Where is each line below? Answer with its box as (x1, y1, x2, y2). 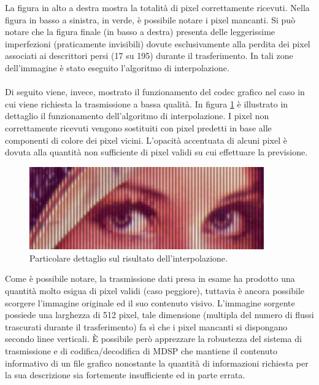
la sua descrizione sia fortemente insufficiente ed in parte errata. (5, 368, 245, 381)
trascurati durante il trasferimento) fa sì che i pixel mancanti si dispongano (5, 320, 288, 333)
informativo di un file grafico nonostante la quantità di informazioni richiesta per (5, 356, 309, 369)
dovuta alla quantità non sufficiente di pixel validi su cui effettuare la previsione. (5, 146, 308, 158)
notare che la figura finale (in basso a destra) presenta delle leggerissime (5, 25, 275, 38)
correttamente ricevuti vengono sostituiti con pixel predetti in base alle (5, 121, 272, 134)
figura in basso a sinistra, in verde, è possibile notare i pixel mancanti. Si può (5, 13, 296, 26)
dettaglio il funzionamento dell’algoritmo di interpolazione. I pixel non (5, 109, 269, 122)
